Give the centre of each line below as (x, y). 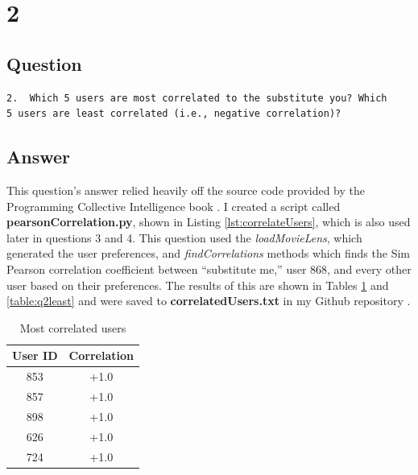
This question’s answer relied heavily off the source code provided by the (186, 190)
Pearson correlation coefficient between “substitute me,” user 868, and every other (209, 268)
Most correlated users (73, 327)
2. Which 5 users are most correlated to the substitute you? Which (197, 98)
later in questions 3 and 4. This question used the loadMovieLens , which (184, 237)
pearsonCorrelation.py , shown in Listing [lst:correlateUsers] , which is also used (209, 222)
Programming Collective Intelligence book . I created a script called (174, 206)
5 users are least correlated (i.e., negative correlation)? (174, 114)
